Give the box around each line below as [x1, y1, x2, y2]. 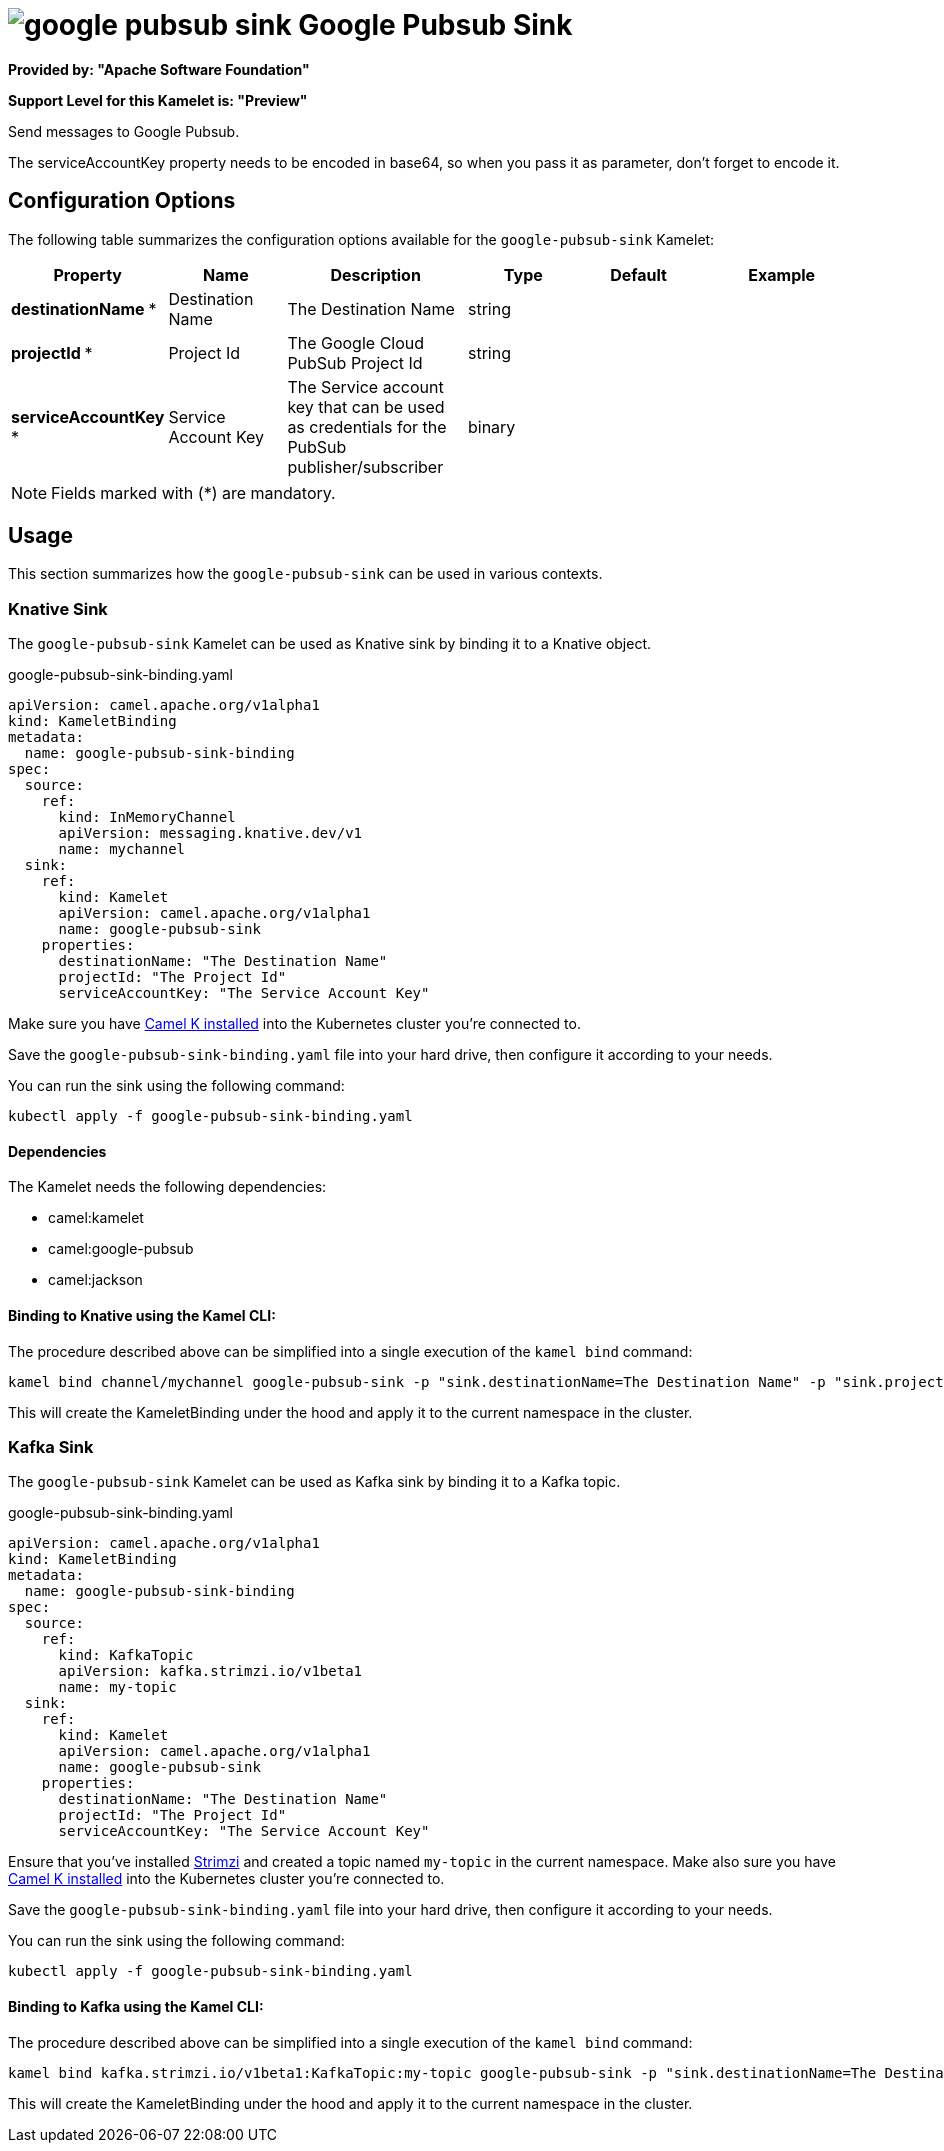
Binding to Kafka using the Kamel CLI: [8, 1997, 264, 2015]
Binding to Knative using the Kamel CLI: [8, 1307, 276, 1325]
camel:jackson [48, 1271, 143, 1289]
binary [467, 416, 516, 437]
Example [748, 264, 816, 285]
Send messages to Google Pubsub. [8, 122, 240, 140]
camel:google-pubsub [48, 1240, 194, 1258]
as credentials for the [287, 416, 447, 437]
